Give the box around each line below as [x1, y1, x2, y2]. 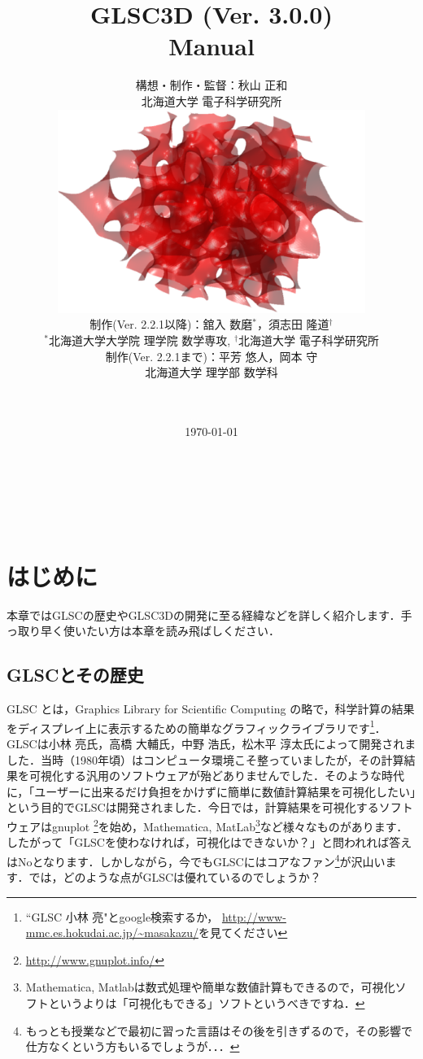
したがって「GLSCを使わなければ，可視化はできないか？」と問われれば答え [7, 834, 412, 851]
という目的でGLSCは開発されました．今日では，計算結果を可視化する [7, 799, 379, 816]
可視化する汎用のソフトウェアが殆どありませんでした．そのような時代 [28, 767, 404, 784]
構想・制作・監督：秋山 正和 [135, 76, 288, 94]
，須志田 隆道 [256, 316, 329, 333]
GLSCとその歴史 [7, 662, 144, 687]
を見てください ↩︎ [198, 924, 288, 941]
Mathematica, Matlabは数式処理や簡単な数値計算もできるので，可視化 [25, 978, 395, 996]
